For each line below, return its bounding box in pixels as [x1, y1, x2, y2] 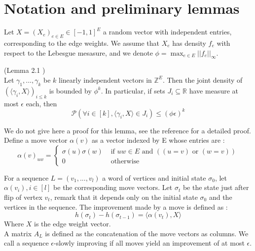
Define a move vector [4, 135, 68, 145]
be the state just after [182, 182, 249, 192]
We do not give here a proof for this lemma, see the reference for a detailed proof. [4, 125, 251, 135]
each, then [26, 98, 57, 108]
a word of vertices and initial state [102, 172, 206, 183]
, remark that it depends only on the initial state [50, 191, 198, 202]
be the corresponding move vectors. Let [53, 182, 173, 192]
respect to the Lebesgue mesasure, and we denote [4, 47, 153, 58]
